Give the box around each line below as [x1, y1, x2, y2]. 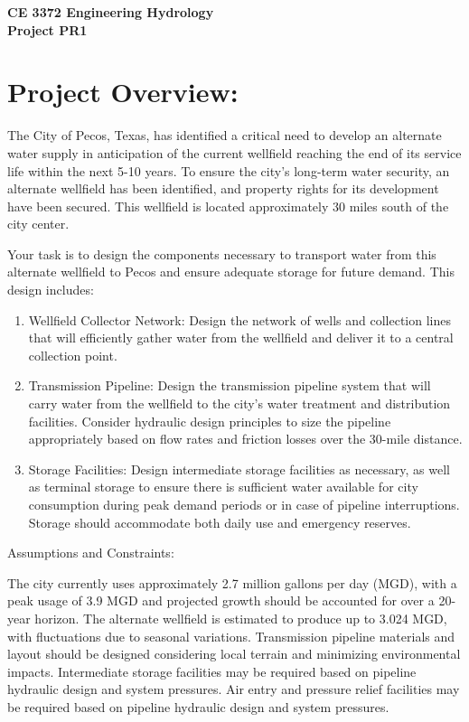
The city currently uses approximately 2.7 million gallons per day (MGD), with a [7, 573, 457, 592]
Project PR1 [7, 20, 88, 39]
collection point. [28, 345, 117, 364]
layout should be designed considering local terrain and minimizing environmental [7, 644, 461, 663]
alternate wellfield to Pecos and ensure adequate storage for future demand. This [7, 262, 455, 281]
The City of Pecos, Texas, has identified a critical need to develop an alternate [7, 126, 442, 145]
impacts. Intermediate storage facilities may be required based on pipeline [7, 661, 417, 680]
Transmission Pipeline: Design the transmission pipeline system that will [28, 376, 431, 395]
